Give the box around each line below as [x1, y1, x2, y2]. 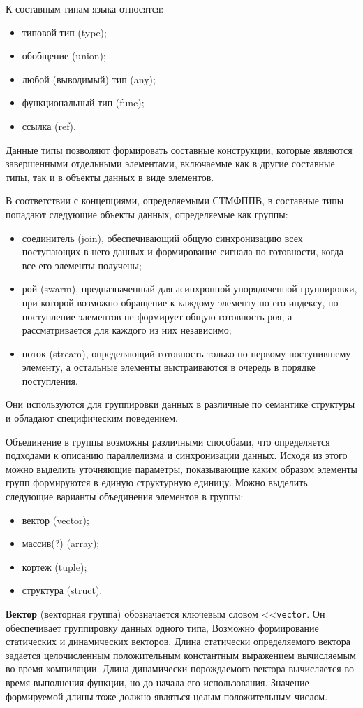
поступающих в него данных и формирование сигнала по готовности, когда [22, 244, 343, 259]
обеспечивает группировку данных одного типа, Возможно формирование [6, 620, 319, 635]
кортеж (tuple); [22, 559, 87, 574]
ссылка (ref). [22, 118, 76, 133]
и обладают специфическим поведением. [6, 411, 178, 425]
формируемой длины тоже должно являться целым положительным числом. [6, 688, 328, 703]
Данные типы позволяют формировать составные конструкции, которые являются [6, 142, 353, 157]
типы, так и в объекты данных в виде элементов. [6, 169, 214, 184]
